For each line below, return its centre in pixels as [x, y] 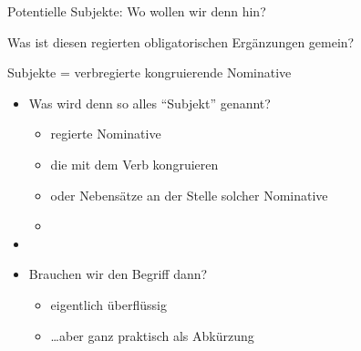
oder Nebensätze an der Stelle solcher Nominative [189, 195]
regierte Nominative [106, 134]
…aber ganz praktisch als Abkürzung [152, 335]
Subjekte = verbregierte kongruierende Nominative [150, 72]
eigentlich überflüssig [108, 304]
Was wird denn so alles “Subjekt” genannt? [150, 103]
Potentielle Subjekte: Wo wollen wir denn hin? [137, 11]
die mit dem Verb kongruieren [134, 164]
